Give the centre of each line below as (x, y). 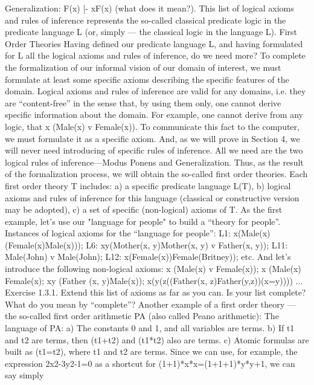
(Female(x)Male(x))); (44, 244)
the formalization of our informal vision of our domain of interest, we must (143, 67)
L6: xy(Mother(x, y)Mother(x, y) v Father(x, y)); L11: (187, 244)
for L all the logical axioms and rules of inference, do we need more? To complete (155, 55)
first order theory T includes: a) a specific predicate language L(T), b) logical (148, 185)
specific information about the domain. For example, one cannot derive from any (154, 115)
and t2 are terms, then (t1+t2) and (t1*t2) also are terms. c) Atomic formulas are (157, 339)
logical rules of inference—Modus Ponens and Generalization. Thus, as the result (154, 162)
